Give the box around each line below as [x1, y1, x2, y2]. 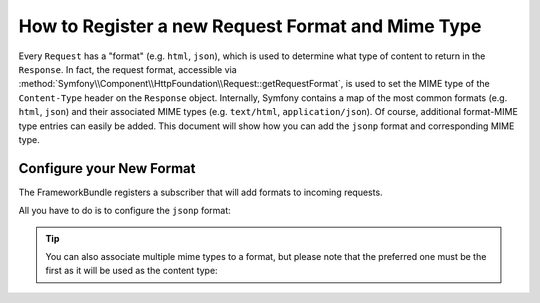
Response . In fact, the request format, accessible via [18, 63, 237, 75]
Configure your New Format [18, 160, 196, 177]
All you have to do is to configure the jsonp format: [18, 205, 232, 217]
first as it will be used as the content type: [45, 265, 219, 277]
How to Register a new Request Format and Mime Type [18, 15, 482, 37]
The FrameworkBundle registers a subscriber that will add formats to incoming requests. [18, 186, 384, 198]
